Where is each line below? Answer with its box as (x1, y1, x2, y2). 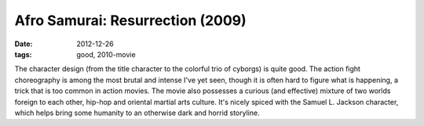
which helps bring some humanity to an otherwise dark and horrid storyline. (14, 108, 260, 117)
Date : (14, 39, 33, 49)
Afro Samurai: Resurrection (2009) (14, 12, 247, 29)
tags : (14, 49, 32, 59)
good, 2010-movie (76, 49, 137, 59)
